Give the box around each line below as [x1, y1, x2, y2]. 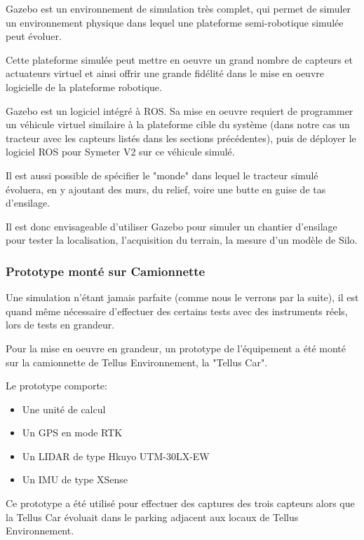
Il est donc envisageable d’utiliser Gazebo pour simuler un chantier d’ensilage [6, 219, 337, 233]
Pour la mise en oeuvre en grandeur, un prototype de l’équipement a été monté [6, 340, 346, 355]
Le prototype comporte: [6, 378, 107, 393]
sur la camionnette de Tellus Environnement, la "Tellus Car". [6, 354, 268, 369]
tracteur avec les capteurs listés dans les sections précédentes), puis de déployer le [6, 130, 356, 145]
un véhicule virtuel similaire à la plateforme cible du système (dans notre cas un [6, 117, 350, 132]
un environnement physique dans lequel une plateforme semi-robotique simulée [6, 15, 344, 29]
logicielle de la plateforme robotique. [6, 79, 162, 94]
